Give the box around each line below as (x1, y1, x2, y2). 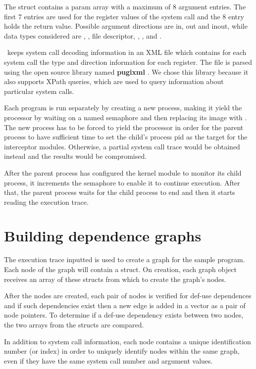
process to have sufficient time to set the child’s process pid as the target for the (4, 132, 248, 142)
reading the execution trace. (4, 196, 89, 207)
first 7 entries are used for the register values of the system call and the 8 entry (4, 11, 244, 21)
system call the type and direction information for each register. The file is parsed (4, 56, 253, 67)
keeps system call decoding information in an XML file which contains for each (7, 47, 247, 57)
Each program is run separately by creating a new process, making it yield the (4, 102, 242, 113)
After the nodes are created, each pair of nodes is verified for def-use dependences (4, 290, 252, 301)
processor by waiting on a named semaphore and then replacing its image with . (4, 112, 247, 122)
